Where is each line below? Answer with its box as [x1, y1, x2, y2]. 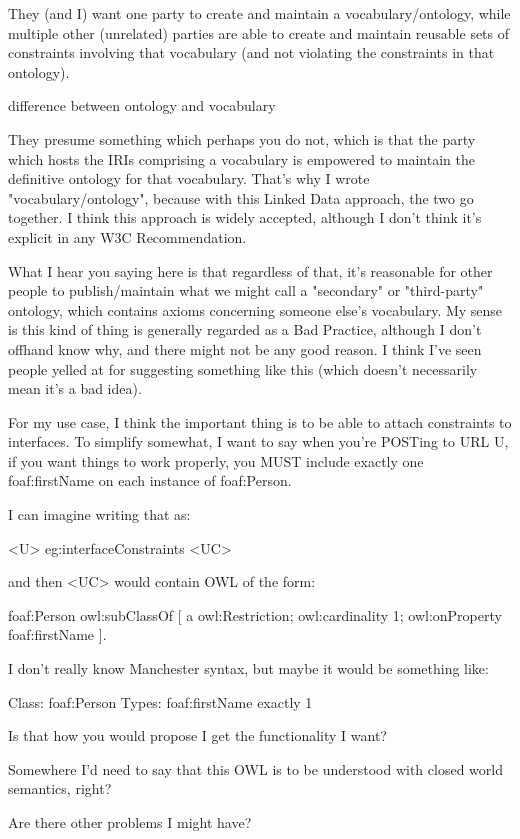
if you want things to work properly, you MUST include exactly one [8, 450, 424, 471]
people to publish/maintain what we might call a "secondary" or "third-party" [8, 280, 484, 301]
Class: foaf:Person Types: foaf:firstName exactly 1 [8, 691, 313, 712]
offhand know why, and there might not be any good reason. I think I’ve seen [8, 338, 482, 359]
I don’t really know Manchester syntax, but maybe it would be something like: [8, 658, 489, 679]
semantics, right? [8, 778, 112, 799]
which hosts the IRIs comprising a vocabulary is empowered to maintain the [8, 148, 475, 169]
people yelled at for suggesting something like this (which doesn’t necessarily [8, 358, 478, 379]
